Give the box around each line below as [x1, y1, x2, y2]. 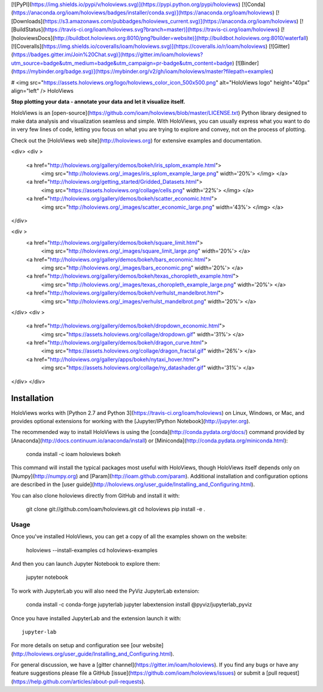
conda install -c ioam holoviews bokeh [26, 451, 121, 458]
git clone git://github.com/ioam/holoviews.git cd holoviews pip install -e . [26, 506, 206, 513]
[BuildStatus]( [11, 26, 45, 33]
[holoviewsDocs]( [11, 34, 55, 41]
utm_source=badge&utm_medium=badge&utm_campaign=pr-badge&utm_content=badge [11, 59, 233, 66]
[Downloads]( [11, 17, 45, 25]
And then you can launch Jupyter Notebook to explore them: [11, 560, 161, 567]
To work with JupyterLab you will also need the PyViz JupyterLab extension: [11, 587, 200, 594]
